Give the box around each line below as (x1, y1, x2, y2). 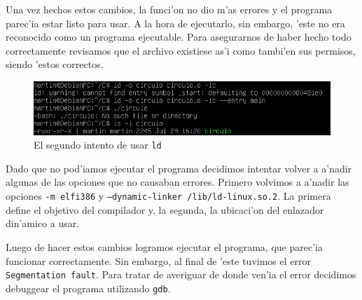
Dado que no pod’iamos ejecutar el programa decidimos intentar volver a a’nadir (6, 161, 352, 175)
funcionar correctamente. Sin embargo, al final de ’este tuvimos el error (6, 253, 311, 268)
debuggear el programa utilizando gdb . (6, 280, 171, 295)
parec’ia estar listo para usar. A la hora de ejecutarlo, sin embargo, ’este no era (6, 15, 345, 30)
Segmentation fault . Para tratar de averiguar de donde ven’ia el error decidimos (6, 267, 356, 282)
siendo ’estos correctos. (6, 57, 104, 71)
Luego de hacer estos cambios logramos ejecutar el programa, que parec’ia (6, 239, 323, 254)
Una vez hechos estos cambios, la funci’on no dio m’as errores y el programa (6, 2, 333, 16)
